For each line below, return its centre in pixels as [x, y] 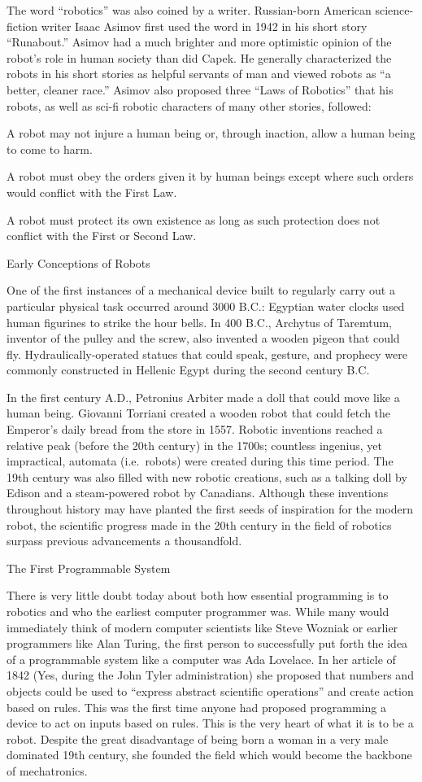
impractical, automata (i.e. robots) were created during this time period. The [200, 461]
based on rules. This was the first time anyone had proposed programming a [196, 707]
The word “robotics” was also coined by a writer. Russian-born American [189, 10]
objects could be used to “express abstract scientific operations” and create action [210, 690]
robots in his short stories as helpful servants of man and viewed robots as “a [199, 74]
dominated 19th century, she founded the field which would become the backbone [209, 755]
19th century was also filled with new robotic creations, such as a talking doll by [207, 476]
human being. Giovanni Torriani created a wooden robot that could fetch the [199, 413]
